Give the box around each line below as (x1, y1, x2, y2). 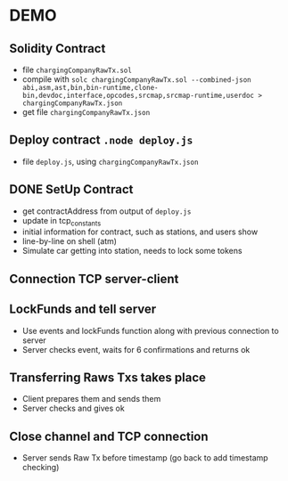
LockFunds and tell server (9, 302, 157, 317)
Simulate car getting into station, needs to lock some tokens (21, 246, 243, 257)
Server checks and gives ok (21, 403, 125, 414)
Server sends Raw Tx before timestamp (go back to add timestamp (21, 452, 269, 463)
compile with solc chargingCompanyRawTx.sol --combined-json (21, 74, 251, 85)
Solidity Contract (9, 41, 106, 56)
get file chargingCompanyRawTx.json (21, 107, 151, 117)
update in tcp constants (21, 215, 102, 228)
